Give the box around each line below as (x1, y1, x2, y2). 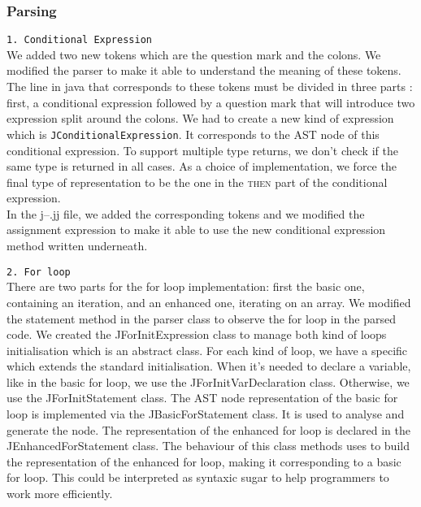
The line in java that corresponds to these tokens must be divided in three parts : (7, 78, 413, 95)
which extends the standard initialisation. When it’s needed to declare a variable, (7, 357, 411, 375)
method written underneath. (7, 237, 148, 254)
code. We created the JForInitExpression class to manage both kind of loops (7, 326, 387, 343)
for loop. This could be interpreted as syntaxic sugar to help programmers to (7, 469, 389, 486)
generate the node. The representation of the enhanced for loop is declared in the (7, 421, 410, 438)
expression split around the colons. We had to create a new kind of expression (7, 110, 394, 127)
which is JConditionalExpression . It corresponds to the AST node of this (7, 125, 380, 142)
